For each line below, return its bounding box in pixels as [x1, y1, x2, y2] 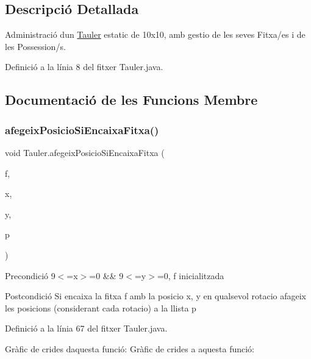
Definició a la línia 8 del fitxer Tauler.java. [5, 60, 163, 73]
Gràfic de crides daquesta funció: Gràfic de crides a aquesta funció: [5, 342, 254, 355]
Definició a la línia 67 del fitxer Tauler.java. [5, 322, 168, 335]
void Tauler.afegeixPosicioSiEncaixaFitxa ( [5, 146, 165, 158]
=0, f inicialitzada [157, 269, 224, 282]
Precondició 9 [5, 269, 55, 282]
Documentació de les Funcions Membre [5, 90, 258, 109]
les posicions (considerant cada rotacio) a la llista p [5, 301, 196, 314]
